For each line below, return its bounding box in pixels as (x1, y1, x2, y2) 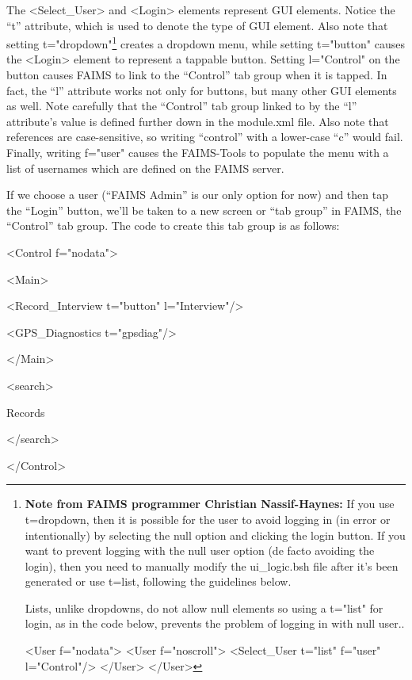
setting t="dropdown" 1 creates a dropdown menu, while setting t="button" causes (6, 33, 405, 52)
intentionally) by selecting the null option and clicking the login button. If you (25, 526, 406, 543)
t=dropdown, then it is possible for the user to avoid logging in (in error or (25, 510, 391, 527)
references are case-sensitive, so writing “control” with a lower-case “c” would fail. (6, 128, 403, 145)
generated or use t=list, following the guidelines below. (25, 573, 292, 590)
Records (6, 403, 45, 420)
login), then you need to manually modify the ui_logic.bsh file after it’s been (25, 557, 399, 574)
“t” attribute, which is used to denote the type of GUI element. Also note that (6, 17, 388, 33)
